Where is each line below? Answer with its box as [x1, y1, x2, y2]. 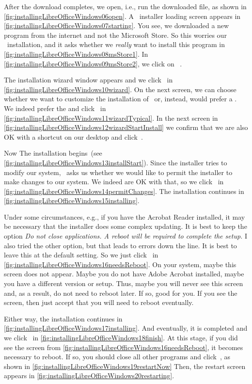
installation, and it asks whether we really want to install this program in [7, 39, 225, 49]
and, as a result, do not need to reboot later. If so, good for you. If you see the [4, 288, 237, 298]
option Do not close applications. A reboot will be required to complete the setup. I [4, 231, 248, 241]
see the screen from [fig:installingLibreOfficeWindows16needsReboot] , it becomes [4, 342, 243, 352]
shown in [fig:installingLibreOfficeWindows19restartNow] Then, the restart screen [4, 361, 246, 371]
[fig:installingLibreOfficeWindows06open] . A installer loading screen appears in [4, 11, 241, 21]
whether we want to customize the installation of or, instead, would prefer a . [4, 94, 237, 104]
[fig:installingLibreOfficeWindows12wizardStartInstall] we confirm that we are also [4, 122, 248, 132]
